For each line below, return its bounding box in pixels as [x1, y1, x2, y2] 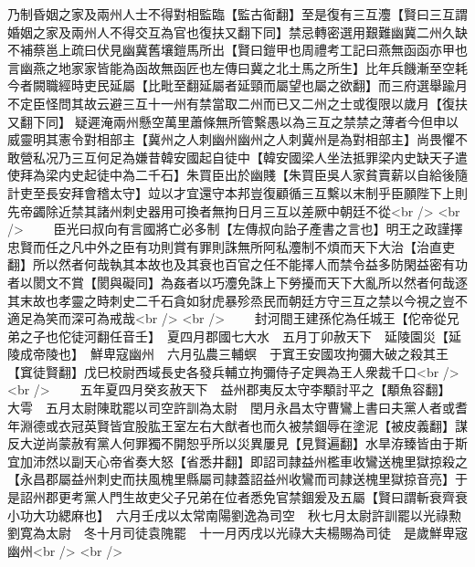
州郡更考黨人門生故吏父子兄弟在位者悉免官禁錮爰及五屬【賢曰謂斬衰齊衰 [32, 488, 468, 507]
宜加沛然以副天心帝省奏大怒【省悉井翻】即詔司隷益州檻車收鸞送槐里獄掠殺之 [7, 451, 468, 470]
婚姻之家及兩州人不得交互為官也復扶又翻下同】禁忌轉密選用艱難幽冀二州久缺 [7, 22, 468, 41]
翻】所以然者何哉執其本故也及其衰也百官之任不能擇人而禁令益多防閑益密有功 [7, 255, 468, 274]
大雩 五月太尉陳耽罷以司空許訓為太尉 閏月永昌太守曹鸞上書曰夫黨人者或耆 [7, 398, 468, 417]
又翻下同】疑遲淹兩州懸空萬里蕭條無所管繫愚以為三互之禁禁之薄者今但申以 [7, 111, 459, 131]
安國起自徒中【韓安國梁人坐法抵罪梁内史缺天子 [173, 147, 455, 166]
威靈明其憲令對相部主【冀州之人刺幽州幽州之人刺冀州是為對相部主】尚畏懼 [7, 130, 455, 149]
